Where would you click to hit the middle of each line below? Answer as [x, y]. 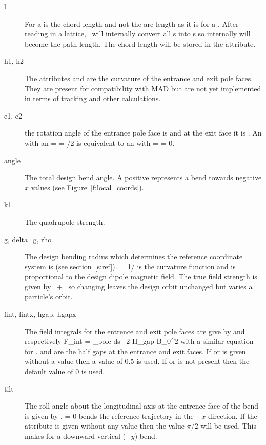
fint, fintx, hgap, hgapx [40, 314]
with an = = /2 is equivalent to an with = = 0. [100, 142]
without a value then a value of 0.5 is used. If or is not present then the [137, 361]
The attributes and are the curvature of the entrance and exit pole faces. [139, 78]
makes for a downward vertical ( [75, 436]
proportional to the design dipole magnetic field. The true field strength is [141, 276]
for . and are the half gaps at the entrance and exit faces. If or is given [135, 351]
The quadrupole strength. [65, 221]
